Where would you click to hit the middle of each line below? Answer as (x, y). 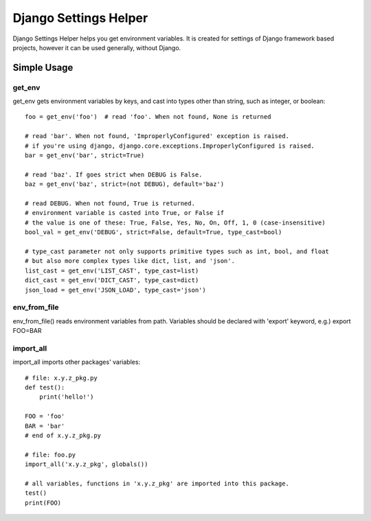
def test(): (45, 387)
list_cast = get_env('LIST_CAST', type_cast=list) (112, 270)
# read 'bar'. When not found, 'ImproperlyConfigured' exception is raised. (157, 136)
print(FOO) (43, 502)
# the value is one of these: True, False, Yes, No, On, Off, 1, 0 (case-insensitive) (175, 222)
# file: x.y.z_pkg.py (61, 378)
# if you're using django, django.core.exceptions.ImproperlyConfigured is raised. (170, 146)
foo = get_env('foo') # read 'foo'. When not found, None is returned (148, 117)
